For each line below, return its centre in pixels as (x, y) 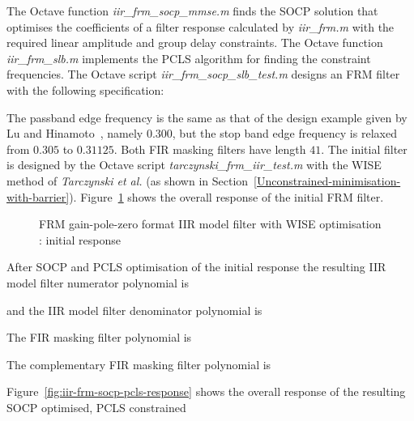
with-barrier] (38, 196)
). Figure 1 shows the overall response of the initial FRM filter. (226, 196)
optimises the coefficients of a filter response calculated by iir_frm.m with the (201, 26)
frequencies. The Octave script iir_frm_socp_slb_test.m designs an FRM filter (203, 74)
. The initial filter (364, 149)
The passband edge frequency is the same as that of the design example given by (207, 117)
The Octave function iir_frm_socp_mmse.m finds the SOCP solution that (192, 11)
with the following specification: (85, 89)
